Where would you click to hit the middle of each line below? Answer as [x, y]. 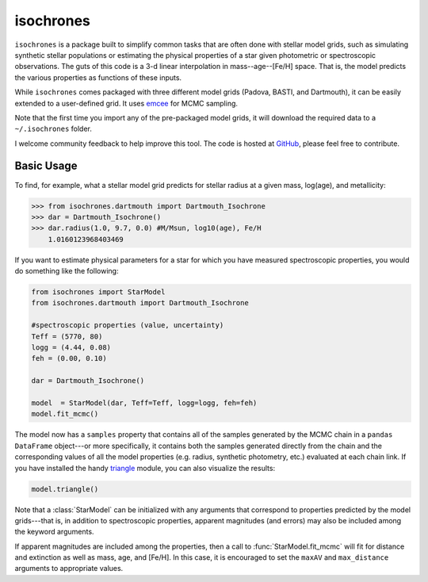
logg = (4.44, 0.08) [71, 348]
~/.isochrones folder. [53, 129]
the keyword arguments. [54, 532]
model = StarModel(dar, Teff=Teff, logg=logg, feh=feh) [144, 403]
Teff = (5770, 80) [67, 336]
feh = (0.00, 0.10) [69, 358]
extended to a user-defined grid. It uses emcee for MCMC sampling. [126, 103]
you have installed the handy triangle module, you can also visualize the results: [145, 468]
